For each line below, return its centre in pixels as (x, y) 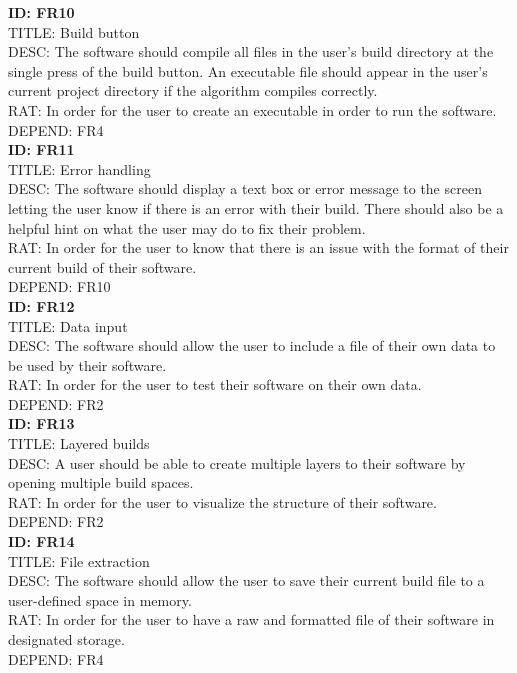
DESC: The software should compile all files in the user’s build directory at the (251, 51)
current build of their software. (102, 266)
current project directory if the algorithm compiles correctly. (193, 90)
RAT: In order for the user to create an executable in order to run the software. (252, 109)
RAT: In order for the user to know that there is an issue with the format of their (258, 247)
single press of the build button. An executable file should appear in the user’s (248, 70)
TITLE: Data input (68, 325)
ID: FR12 (41, 305)
